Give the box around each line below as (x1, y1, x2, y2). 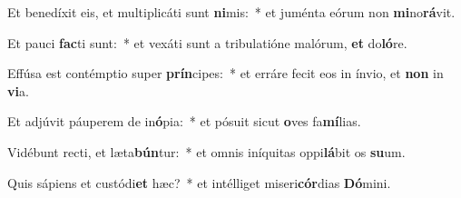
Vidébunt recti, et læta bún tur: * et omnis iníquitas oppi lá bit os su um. (7, 142, 406, 161)
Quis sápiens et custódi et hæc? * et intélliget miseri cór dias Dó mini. (7, 173, 391, 192)
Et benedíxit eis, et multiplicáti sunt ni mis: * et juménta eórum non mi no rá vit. (7, 3, 456, 21)
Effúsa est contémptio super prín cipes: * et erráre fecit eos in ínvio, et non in (7, 64, 444, 83)
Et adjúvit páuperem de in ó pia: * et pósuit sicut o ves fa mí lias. (7, 112, 361, 131)
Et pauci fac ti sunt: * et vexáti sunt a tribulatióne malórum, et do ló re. (7, 33, 407, 52)
